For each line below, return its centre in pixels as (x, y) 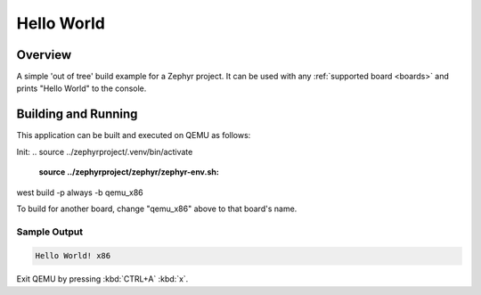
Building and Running (77, 115)
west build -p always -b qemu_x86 (80, 193)
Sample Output (50, 232)
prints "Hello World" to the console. (82, 88)
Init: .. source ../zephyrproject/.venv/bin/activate (105, 152)
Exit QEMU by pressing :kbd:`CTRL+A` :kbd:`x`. (102, 279)
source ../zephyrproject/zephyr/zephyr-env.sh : (129, 172)
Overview (44, 55)
